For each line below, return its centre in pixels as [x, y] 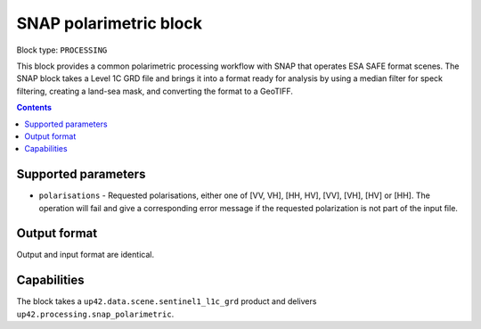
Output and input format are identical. [86, 255]
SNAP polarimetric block [109, 23]
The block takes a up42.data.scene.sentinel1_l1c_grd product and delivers [167, 301]
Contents [34, 108]
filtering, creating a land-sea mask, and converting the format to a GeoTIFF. [155, 91]
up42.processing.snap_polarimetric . [95, 314]
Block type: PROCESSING [62, 50]
